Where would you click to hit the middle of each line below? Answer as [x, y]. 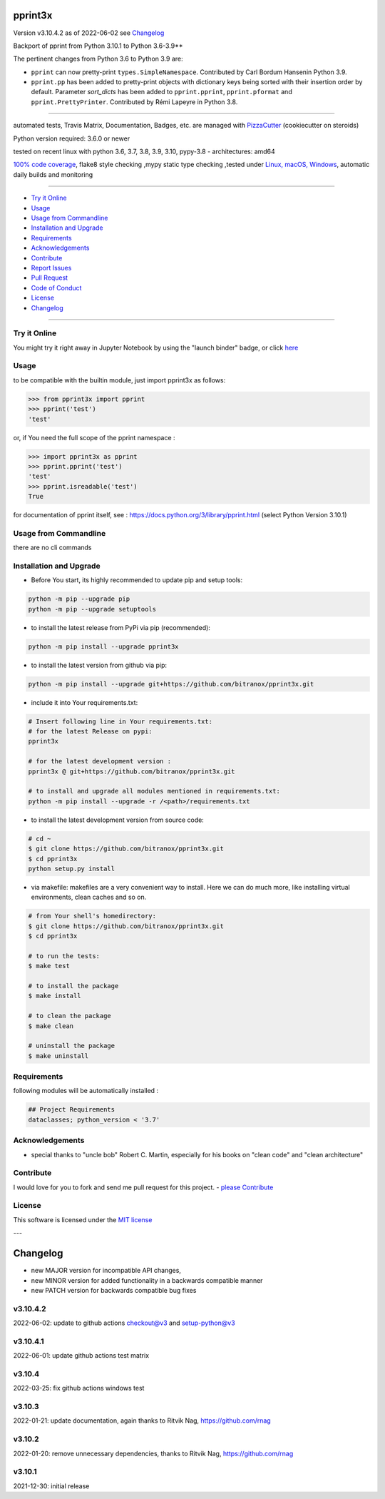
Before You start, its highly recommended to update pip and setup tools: [137, 580]
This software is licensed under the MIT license [83, 1219]
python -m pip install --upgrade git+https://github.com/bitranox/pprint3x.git [171, 684]
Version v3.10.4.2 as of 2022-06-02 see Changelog [89, 33]
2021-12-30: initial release [51, 1486]
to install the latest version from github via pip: [99, 665]
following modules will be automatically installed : [86, 1091]
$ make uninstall [58, 1056]
